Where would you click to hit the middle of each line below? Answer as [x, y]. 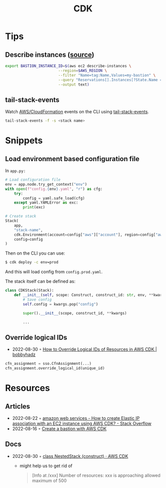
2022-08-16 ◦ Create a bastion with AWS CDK [60, 429]
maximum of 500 [49, 481]
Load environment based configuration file [72, 159]
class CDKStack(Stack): [30, 290]
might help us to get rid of [46, 466]
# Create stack [21, 216]
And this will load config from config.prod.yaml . [54, 272]
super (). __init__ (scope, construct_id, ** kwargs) [75, 313]
